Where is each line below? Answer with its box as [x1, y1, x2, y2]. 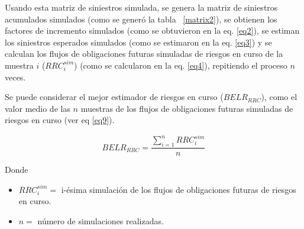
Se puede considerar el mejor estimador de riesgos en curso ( [5, 91, 224, 103]
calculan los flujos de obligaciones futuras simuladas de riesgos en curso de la [5, 47, 283, 60]
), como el [261, 91, 297, 103]
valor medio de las [5, 102, 70, 114]
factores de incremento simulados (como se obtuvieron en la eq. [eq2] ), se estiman [5, 24, 300, 37]
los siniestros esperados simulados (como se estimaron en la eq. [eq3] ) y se [5, 36, 272, 48]
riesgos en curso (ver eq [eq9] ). [5, 114, 115, 126]
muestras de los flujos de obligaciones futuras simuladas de [80, 102, 293, 114]
